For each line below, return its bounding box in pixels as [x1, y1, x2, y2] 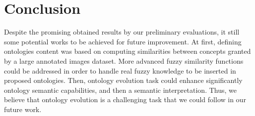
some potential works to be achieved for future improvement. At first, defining [4, 36, 242, 46]
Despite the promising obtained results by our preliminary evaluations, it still [4, 27, 240, 37]
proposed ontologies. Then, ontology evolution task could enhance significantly [4, 75, 243, 85]
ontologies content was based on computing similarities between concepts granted [4, 46, 251, 56]
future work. [4, 104, 42, 114]
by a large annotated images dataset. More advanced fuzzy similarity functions [4, 55, 244, 66]
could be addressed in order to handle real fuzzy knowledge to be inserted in [4, 65, 236, 76]
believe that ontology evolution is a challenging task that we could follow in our [4, 94, 246, 105]
